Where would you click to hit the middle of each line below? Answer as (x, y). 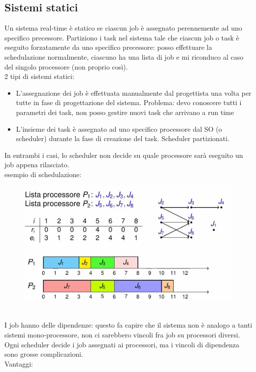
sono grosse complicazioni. (44, 354)
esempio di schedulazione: (43, 174)
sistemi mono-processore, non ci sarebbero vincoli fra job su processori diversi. (122, 335)
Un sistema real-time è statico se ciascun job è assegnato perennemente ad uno (123, 28)
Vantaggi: (19, 363)
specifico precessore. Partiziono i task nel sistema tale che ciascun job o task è (122, 37)
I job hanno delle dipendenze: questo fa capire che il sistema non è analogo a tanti (128, 325)
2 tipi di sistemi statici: (39, 76)
